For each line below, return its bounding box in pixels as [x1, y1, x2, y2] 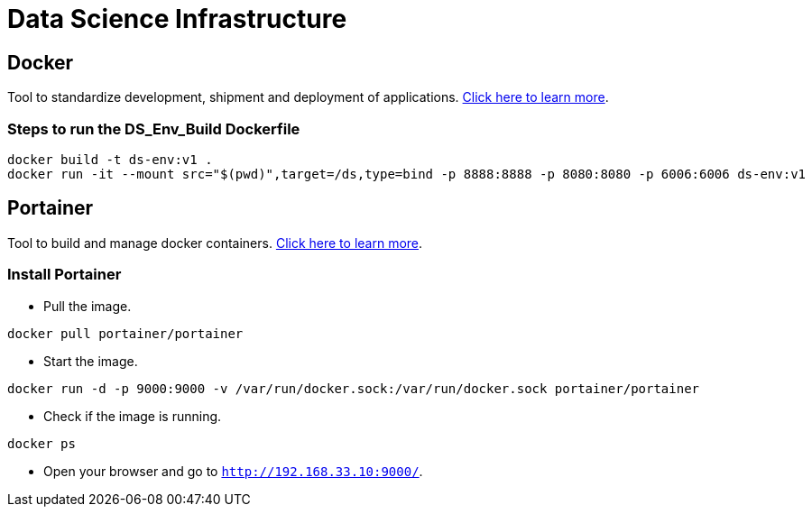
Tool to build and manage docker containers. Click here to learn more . [7, 234, 423, 251]
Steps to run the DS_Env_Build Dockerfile [7, 119, 300, 138]
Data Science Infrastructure [7, 4, 347, 34]
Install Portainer [7, 265, 122, 284]
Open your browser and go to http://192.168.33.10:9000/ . [43, 463, 423, 479]
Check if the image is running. [43, 408, 222, 424]
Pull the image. [43, 298, 132, 314]
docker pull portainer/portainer [7, 326, 244, 341]
